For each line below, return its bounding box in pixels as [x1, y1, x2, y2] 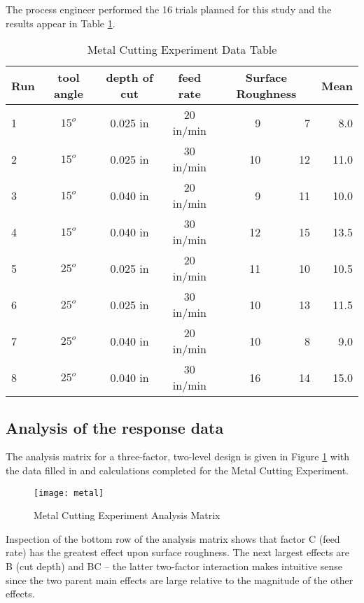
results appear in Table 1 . [6, 15, 115, 30]
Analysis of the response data [6, 416, 224, 438]
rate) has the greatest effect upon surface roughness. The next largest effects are [6, 545, 350, 560]
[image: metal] [34, 488, 104, 498]
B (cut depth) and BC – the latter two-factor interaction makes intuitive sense [6, 559, 342, 574]
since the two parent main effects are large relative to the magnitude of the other [6, 572, 353, 587]
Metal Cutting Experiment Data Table [87, 41, 277, 58]
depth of [106, 69, 153, 86]
